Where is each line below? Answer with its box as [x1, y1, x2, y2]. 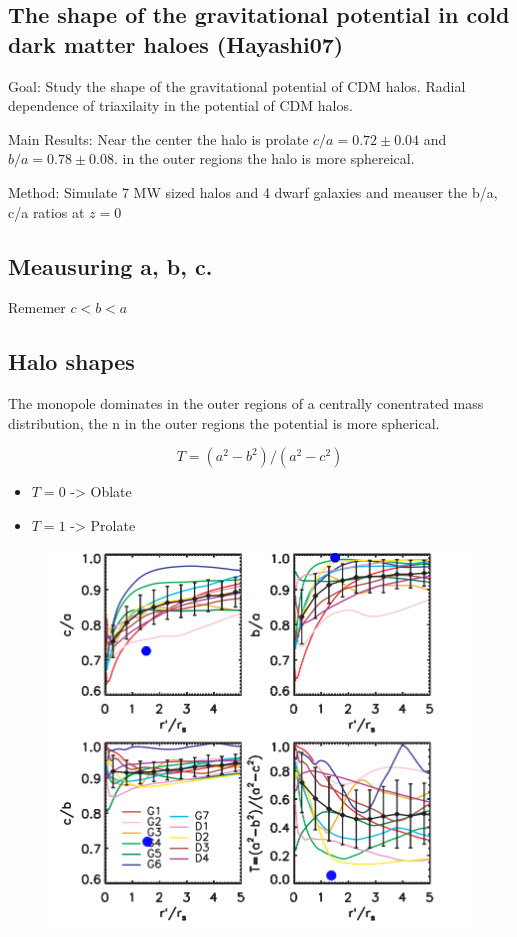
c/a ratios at [8, 201, 85, 222]
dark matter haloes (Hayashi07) [8, 28, 344, 59]
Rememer [8, 297, 66, 318]
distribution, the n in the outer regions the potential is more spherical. [8, 412, 440, 433]
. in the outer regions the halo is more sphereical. [114, 148, 415, 169]
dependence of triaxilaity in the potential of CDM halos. [8, 95, 353, 116]
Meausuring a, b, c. [8, 250, 213, 281]
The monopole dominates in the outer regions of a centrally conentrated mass [8, 393, 484, 414]
